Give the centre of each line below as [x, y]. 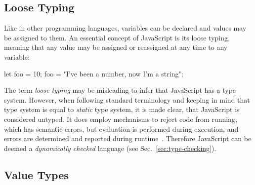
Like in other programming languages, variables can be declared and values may [125, 28]
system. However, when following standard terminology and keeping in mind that [127, 99]
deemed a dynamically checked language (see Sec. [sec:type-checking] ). [110, 148]
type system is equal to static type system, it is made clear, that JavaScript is [122, 109]
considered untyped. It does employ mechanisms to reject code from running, [121, 119]
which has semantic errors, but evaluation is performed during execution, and [121, 129]
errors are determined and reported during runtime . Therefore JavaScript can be [128, 138]
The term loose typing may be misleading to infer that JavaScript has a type [120, 90]
